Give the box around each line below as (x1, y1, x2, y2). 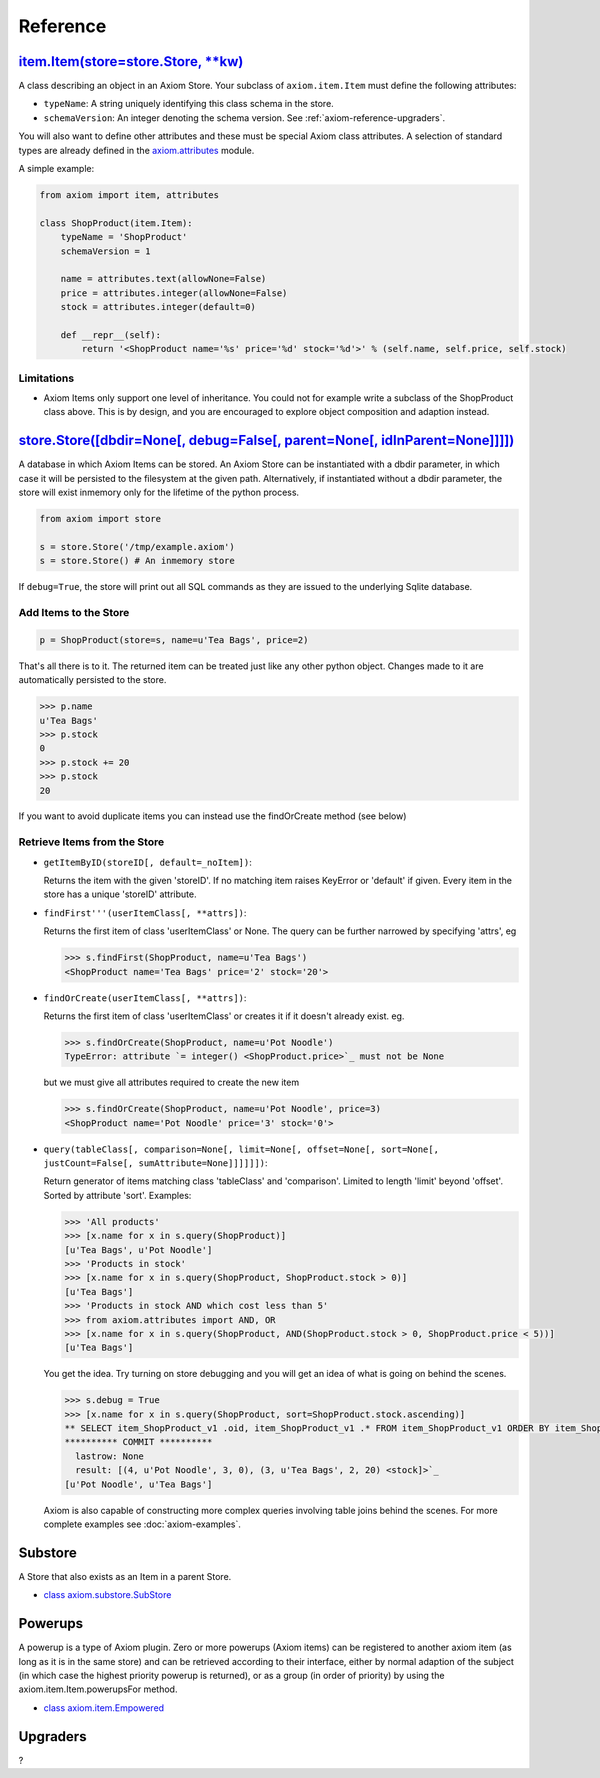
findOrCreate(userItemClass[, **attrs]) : (43, 991, 247, 1004)
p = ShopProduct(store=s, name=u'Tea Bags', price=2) (39, 634, 309, 645)
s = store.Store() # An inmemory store (39, 555, 235, 567)
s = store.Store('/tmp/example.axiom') (39, 541, 235, 552)
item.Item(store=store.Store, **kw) (18, 53, 244, 70)
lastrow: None (75, 1450, 145, 1462)
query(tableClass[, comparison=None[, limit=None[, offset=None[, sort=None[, (43, 1143, 440, 1155)
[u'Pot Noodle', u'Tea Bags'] (64, 1478, 213, 1490)
